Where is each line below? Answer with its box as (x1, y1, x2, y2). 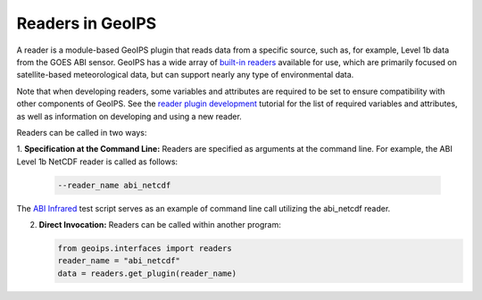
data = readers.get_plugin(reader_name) (57, 268, 237, 279)
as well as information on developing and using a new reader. (16, 111, 243, 121)
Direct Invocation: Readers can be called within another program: (38, 220, 281, 230)
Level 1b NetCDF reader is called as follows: (16, 156, 179, 167)
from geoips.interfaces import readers (57, 244, 232, 254)
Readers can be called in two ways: (16, 127, 147, 137)
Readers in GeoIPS (16, 13, 157, 33)
